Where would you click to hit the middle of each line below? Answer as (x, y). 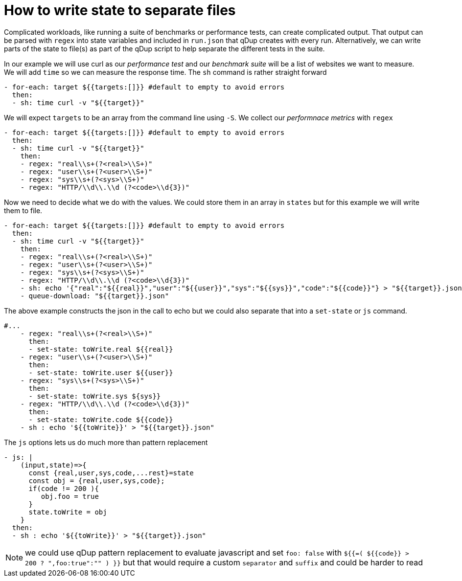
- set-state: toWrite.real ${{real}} (101, 349)
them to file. (23, 210)
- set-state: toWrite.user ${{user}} (101, 372)
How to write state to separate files (120, 10)
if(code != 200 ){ (64, 488)
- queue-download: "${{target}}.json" (95, 296)
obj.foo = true (70, 496)
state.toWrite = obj (68, 512)
